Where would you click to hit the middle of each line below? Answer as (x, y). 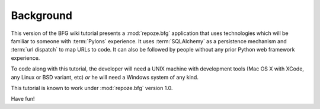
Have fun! (23, 99)
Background (41, 15)
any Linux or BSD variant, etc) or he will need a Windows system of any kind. (105, 77)
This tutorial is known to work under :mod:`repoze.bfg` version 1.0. (92, 88)
